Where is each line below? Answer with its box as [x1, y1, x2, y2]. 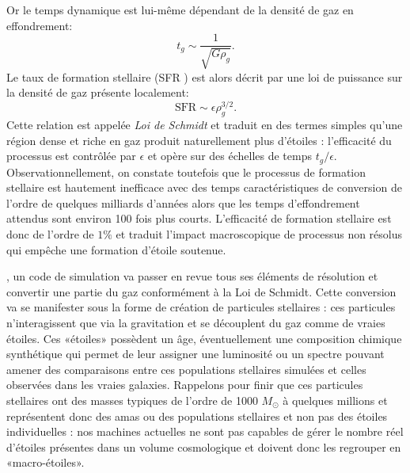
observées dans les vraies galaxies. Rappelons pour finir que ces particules [6, 376, 363, 393]
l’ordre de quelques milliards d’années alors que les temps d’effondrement [6, 194, 360, 211]
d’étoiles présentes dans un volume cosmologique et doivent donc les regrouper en [6, 438, 401, 455]
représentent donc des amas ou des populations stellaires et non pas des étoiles [6, 407, 388, 424]
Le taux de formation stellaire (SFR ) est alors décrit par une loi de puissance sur [6, 68, 403, 85]
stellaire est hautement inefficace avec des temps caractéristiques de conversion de [6, 179, 402, 196]
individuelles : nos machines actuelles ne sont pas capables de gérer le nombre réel [6, 423, 404, 440]
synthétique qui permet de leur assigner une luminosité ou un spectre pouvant [6, 345, 385, 362]
